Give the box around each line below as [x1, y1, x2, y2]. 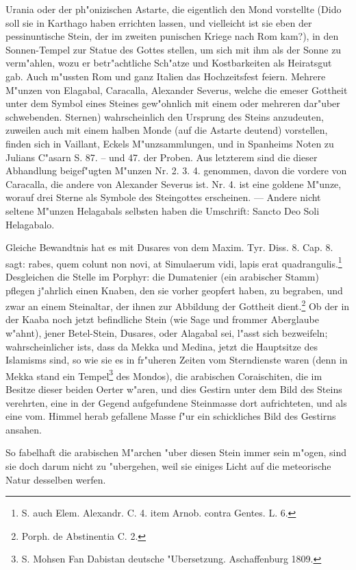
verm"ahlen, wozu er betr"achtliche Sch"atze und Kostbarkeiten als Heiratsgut [5, 56, 332, 70]
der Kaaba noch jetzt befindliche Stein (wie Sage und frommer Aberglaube [5, 312, 319, 326]
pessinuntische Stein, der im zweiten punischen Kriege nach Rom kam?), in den [5, 29, 339, 43]
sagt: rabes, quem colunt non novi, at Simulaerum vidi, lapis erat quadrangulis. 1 [5, 254, 342, 270]
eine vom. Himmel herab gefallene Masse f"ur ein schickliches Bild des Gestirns [5, 409, 336, 423]
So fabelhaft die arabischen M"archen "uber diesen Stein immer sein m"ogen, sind [5, 445, 347, 460]
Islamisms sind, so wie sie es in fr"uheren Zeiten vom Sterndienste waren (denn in [5, 353, 348, 367]
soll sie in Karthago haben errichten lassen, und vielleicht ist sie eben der [5, 15, 312, 29]
